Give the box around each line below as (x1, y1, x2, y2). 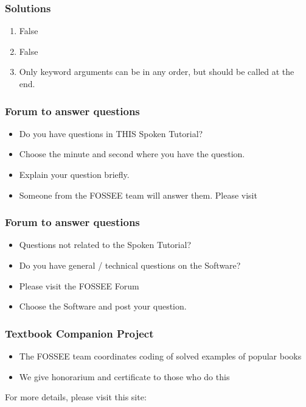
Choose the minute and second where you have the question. (19, 147, 245, 160)
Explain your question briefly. (19, 168, 130, 180)
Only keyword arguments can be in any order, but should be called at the (19, 65, 294, 78)
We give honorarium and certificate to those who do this (19, 370, 230, 383)
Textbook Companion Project (5, 325, 154, 341)
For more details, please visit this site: (5, 391, 147, 403)
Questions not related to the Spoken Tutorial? (19, 238, 191, 251)
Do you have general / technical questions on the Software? (19, 259, 241, 271)
